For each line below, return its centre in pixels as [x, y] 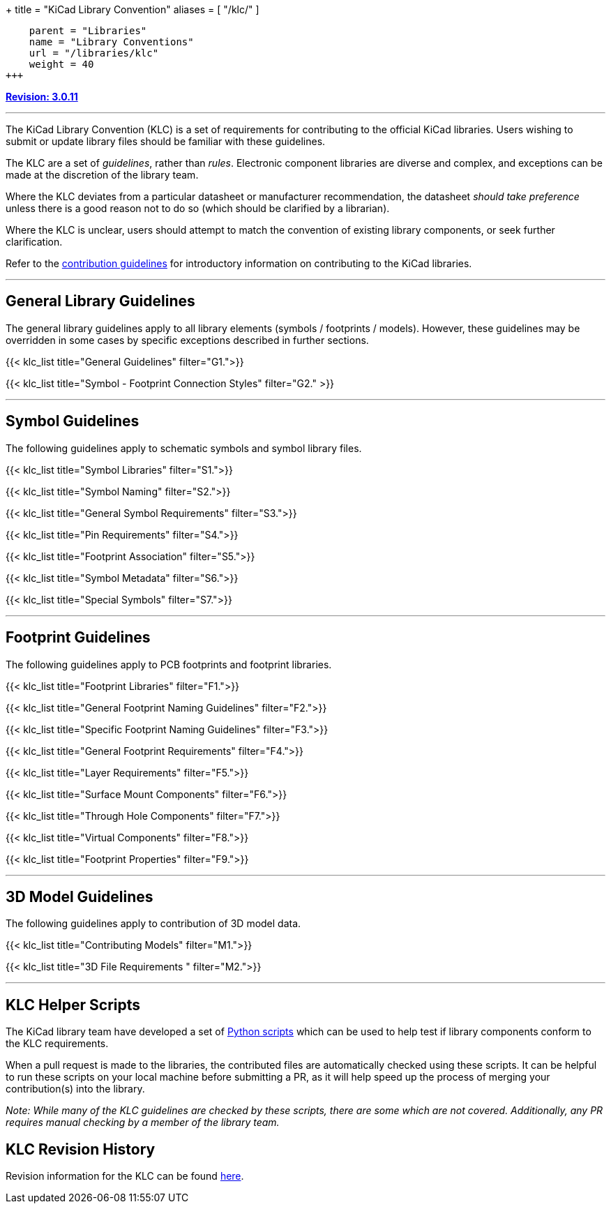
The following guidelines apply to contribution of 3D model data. [153, 924]
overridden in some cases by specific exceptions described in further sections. [187, 340]
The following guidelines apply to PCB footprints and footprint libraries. [169, 664]
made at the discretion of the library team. [102, 175]
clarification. [34, 242]
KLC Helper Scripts [73, 1005]
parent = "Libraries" [88, 31]
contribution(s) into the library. [75, 1089]
